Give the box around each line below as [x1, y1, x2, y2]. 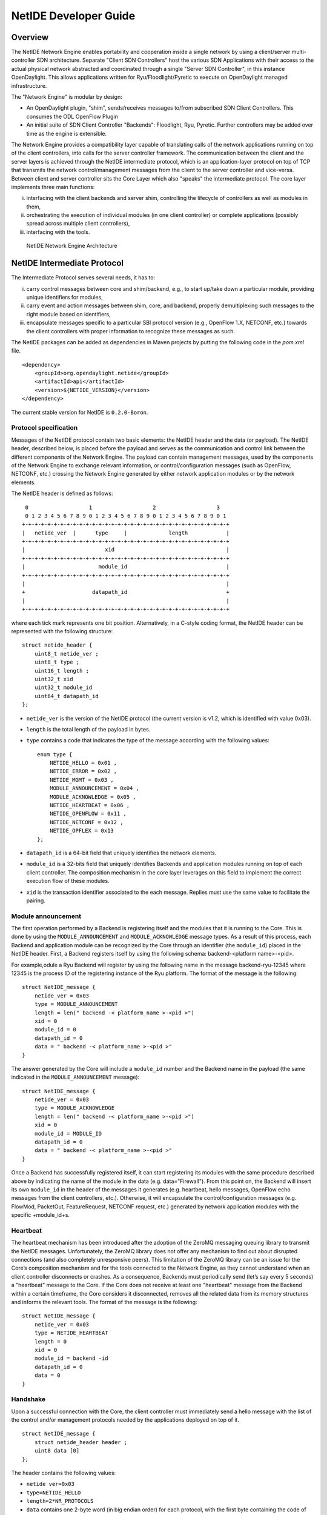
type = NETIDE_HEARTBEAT [34, 1330, 108, 1336]
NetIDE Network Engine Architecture [26, 242, 117, 250]
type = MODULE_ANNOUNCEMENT [34, 1001, 118, 1008]
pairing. [26, 897, 45, 904]
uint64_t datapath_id [34, 693, 99, 699]
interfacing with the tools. [26, 228, 90, 236]
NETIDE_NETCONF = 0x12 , [49, 819, 124, 825]
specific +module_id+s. [11, 1211, 70, 1219]
